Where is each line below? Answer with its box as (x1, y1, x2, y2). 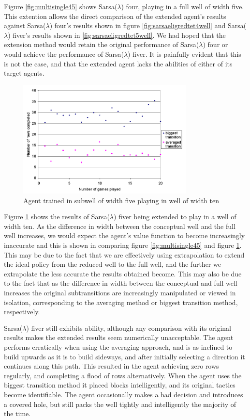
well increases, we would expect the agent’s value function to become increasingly (4, 230, 245, 241)
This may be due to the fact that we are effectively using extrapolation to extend (4, 249, 245, 259)
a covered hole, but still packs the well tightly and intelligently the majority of (4, 399, 236, 409)
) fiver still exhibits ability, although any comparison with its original (26, 323, 232, 333)
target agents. (4, 68, 44, 78)
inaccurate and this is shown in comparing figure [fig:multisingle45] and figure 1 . (4, 240, 242, 250)
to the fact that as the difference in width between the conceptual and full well (4, 278, 237, 288)
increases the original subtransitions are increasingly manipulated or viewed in (4, 287, 236, 297)
